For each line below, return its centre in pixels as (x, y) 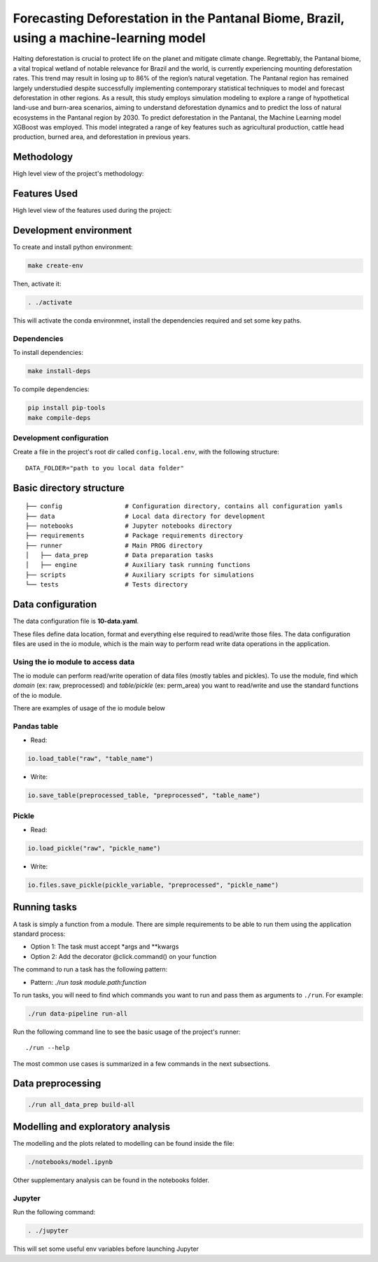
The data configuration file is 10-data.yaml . (76, 621)
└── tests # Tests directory (107, 585)
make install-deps (59, 371)
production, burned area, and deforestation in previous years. (101, 137)
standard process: (39, 934)
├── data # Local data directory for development (145, 516)
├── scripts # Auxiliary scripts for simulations (140, 575)
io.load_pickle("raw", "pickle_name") (94, 848)
